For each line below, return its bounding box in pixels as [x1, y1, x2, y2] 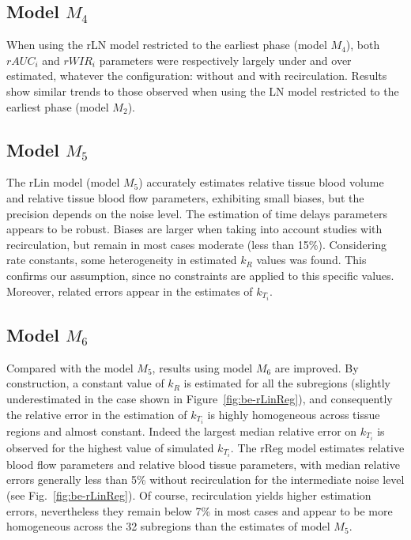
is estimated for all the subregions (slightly [183, 375, 390, 391]
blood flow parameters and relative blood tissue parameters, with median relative [6, 455, 400, 472]
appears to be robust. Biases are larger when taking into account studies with [6, 221, 383, 237]
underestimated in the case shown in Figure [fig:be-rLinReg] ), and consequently [6, 391, 393, 407]
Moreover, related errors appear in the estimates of [6, 282, 253, 299]
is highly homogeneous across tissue [207, 406, 380, 422]
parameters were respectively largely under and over [99, 51, 352, 68]
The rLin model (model [6, 174, 120, 191]
